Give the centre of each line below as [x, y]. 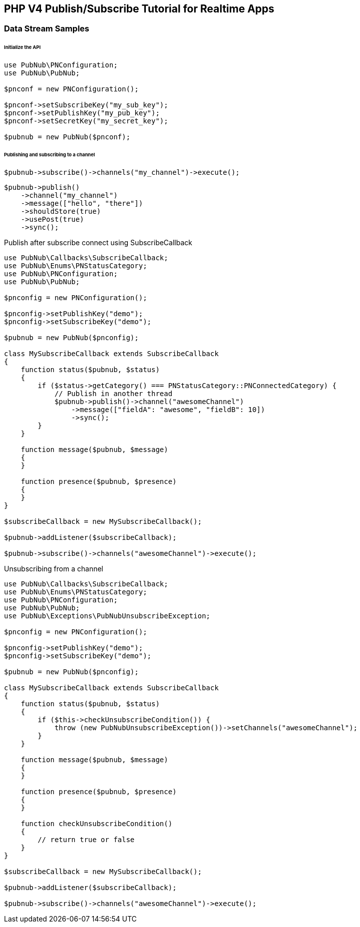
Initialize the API [22, 47]
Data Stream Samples [47, 29]
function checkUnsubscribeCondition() [97, 823]
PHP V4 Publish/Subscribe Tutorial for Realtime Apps [139, 9]
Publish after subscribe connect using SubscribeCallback [98, 242]
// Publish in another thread [114, 393]
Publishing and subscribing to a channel [50, 154]
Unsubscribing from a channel [54, 568]
